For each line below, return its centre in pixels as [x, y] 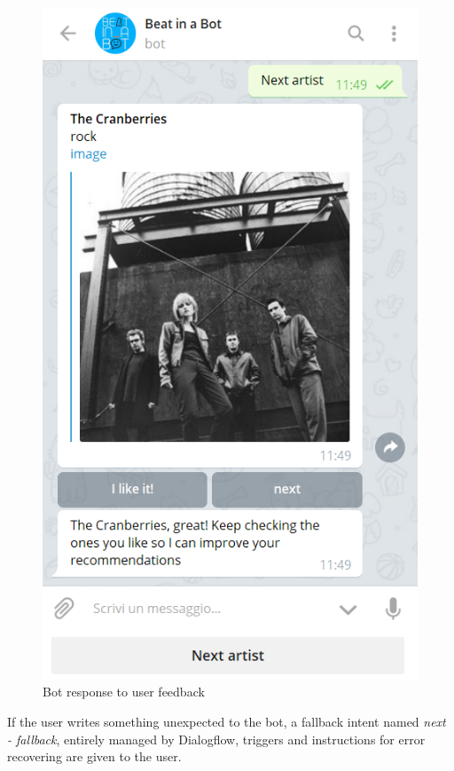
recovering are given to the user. [94, 756]
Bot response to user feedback [124, 692]
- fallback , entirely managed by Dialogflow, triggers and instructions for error [216, 739]
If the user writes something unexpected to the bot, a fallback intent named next [227, 722]
